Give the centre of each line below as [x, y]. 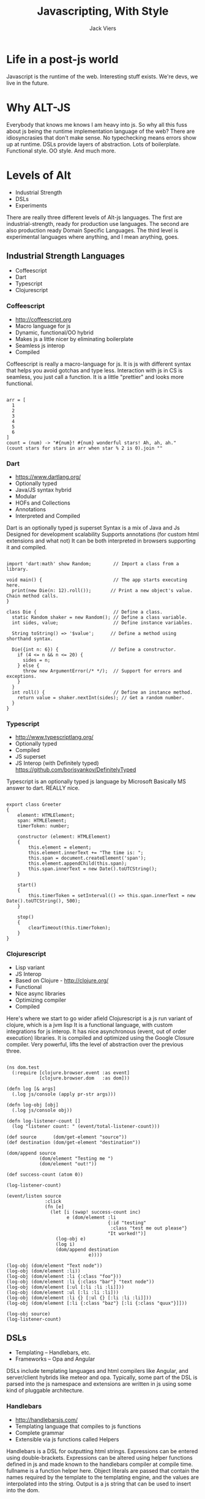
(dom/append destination [87, 1249]
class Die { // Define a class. [85, 612]
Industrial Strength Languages [66, 256]
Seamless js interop [40, 345]
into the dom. [23, 1490]
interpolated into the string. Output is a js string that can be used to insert [99, 1484]
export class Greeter [34, 805]
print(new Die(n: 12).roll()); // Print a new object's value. [102, 590]
